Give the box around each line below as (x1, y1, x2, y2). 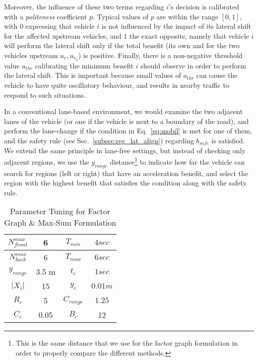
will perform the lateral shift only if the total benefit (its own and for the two (4, 40, 240, 51)
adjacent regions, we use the (4, 156, 89, 167)
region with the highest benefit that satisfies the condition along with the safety (4, 178, 247, 188)
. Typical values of (92, 11, 148, 21)
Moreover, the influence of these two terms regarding (4, 1, 164, 11)
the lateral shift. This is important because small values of (4, 70, 181, 80)
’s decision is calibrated (169, 1, 240, 11)
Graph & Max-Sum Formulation (4, 217, 117, 229)
